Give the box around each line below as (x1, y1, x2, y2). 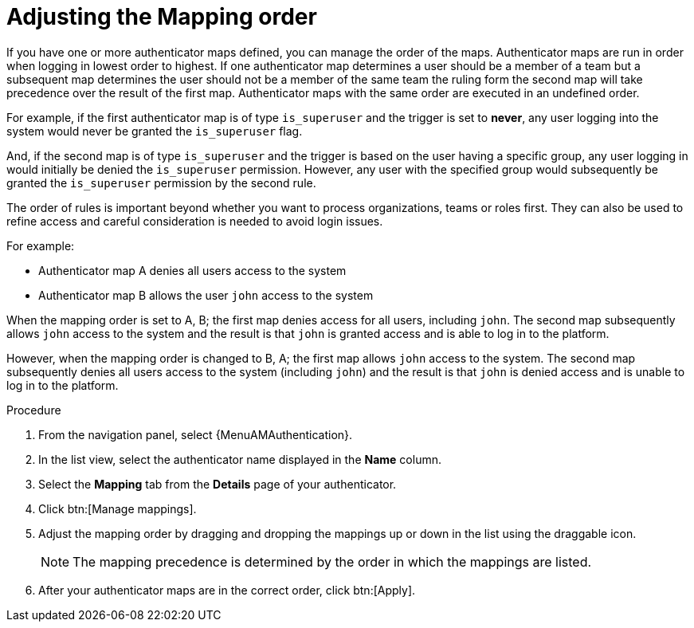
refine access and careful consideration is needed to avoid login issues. (6, 214, 383, 228)
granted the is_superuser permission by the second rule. (6, 175, 316, 190)
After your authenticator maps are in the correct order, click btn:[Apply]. (38, 583, 416, 597)
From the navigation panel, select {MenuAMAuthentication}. (38, 427, 353, 442)
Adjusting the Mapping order (6, 3, 317, 30)
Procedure (6, 402, 61, 417)
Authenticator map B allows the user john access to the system (38, 288, 374, 302)
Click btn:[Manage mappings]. (38, 501, 197, 516)
